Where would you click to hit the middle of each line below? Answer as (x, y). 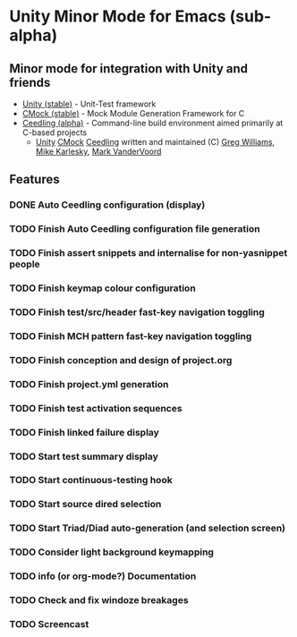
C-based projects (55, 132)
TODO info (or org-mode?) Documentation (103, 576)
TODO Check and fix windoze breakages (99, 600)
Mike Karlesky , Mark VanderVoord (98, 151)
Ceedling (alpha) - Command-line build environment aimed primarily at (153, 123)
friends (30, 82)
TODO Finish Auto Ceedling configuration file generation (135, 229)
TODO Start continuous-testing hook (91, 480)
